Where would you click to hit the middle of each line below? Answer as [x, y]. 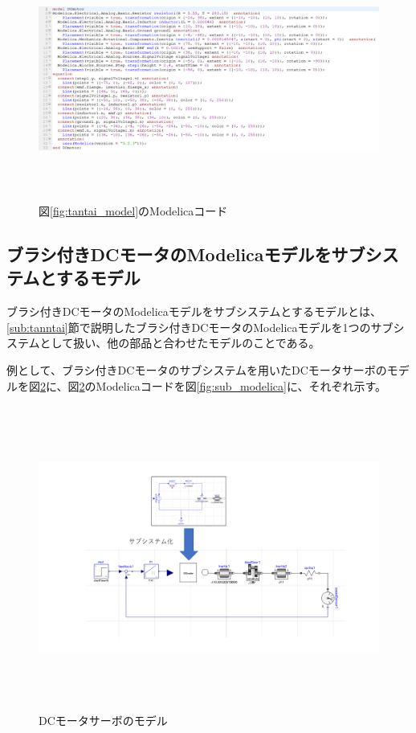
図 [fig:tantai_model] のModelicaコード [133, 210]
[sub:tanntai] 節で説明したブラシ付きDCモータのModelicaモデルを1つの [189, 327]
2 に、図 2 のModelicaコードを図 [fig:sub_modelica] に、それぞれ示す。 [214, 385]
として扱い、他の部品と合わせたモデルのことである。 [180, 343]
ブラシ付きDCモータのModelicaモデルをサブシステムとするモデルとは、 [194, 311]
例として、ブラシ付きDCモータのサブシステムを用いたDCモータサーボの [197, 369]
